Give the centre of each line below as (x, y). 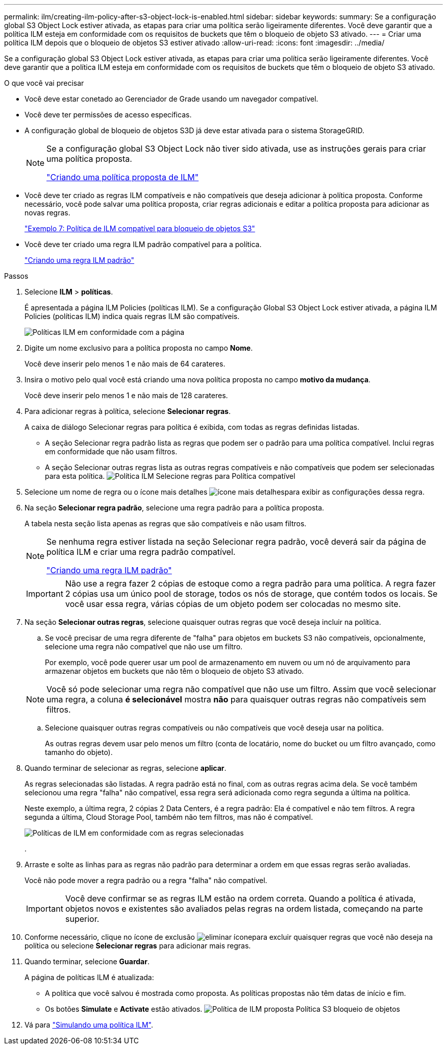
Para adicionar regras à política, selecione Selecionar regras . (128, 411)
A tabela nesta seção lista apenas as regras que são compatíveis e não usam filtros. (166, 523)
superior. (82, 919)
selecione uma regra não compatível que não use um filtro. (144, 647)
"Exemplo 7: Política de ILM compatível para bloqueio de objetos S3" (140, 228)
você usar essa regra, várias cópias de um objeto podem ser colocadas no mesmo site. (233, 604)
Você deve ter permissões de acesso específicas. (108, 115)
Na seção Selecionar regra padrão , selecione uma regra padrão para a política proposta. (175, 508)
